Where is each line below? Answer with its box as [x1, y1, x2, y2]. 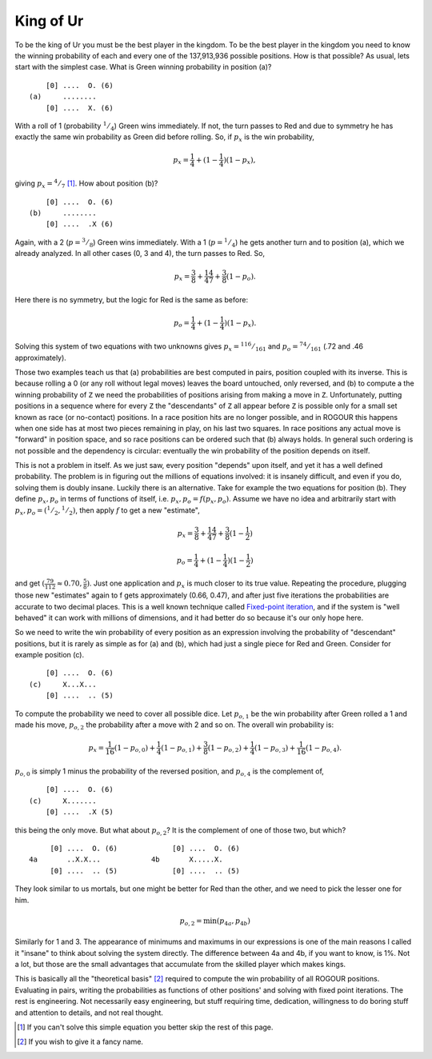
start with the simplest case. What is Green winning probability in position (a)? [14, 62, 272, 72]
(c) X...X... [29, 680, 97, 689]
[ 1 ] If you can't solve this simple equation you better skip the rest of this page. [17, 1022, 274, 1032]
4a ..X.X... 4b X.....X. [29, 855, 223, 864]
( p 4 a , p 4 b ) [216, 916, 251, 927]
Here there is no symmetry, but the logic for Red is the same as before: [14, 295, 248, 305]
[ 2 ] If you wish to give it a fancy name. [17, 1037, 144, 1047]
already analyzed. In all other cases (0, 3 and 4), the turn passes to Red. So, [14, 249, 266, 258]
